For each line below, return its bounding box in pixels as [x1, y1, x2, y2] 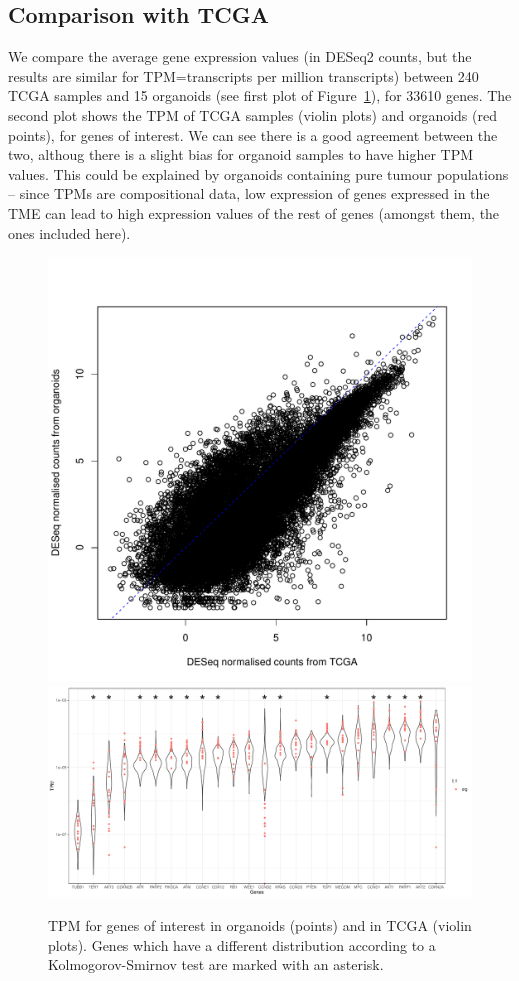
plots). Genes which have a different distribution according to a [48, 934, 436, 955]
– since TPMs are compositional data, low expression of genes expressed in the [8, 183, 490, 204]
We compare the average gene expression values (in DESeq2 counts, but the [8, 46, 472, 67]
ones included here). [8, 222, 131, 243]
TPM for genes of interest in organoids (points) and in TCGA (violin [48, 914, 472, 935]
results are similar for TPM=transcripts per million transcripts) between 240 [8, 65, 479, 86]
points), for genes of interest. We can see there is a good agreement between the [8, 124, 498, 145]
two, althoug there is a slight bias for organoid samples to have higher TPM [8, 144, 474, 165]
